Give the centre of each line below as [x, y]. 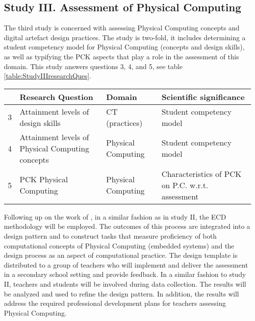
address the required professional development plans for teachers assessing [115, 303]
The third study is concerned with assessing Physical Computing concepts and [122, 28]
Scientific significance [203, 97]
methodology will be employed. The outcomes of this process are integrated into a [127, 226]
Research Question [56, 97]
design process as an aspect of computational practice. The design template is [121, 255]
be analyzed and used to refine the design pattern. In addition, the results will [122, 293]
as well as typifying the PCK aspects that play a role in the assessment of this [122, 56]
